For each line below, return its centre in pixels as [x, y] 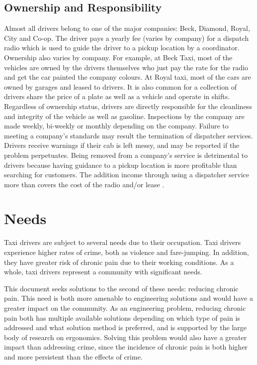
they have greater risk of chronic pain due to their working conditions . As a [119, 262]
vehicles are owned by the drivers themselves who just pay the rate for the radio [126, 67]
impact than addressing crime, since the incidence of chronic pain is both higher [126, 347]
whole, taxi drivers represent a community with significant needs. [103, 272]
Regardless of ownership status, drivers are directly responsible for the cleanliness [128, 106]
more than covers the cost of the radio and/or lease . [84, 184]
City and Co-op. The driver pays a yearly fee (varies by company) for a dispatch [127, 38]
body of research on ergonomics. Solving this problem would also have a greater [126, 337]
